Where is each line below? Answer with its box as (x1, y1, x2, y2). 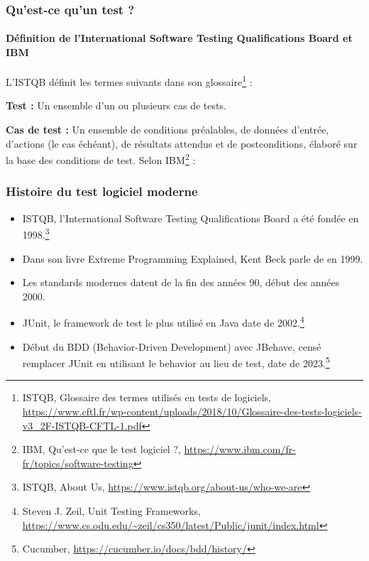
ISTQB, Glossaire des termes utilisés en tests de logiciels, (22, 390, 272, 405)
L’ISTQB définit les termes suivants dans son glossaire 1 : (6, 72, 253, 89)
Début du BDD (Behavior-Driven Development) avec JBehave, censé (22, 339, 321, 354)
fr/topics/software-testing (22, 455, 133, 470)
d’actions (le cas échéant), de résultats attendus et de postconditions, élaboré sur (6, 136, 358, 151)
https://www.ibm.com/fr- (184, 442, 296, 457)
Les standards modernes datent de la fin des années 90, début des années (22, 275, 340, 290)
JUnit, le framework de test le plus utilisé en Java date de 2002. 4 (22, 313, 304, 330)
